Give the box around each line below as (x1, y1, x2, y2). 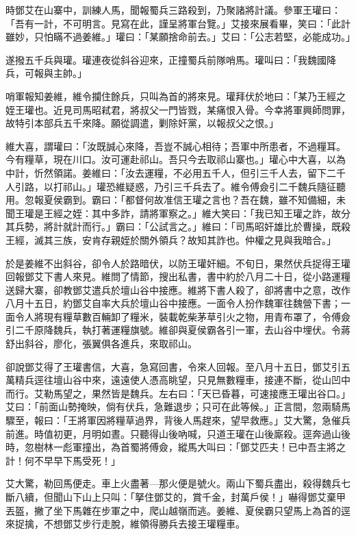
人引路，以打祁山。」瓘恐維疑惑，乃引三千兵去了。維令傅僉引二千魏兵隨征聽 (5, 179, 346, 193)
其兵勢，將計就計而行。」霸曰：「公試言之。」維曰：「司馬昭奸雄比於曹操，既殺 (5, 219, 351, 234)
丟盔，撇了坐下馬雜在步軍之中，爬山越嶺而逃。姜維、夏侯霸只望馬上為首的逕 (5, 503, 351, 517)
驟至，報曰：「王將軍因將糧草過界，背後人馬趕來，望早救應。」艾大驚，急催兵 (5, 413, 351, 427)
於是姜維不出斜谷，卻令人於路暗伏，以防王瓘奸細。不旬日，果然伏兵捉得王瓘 (5, 256, 351, 270)
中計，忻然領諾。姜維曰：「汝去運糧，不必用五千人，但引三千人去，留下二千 (5, 165, 346, 179)
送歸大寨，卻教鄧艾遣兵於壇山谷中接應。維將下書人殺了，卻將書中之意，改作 (5, 282, 351, 297)
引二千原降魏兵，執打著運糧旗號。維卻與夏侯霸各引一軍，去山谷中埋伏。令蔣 (5, 323, 351, 337)
